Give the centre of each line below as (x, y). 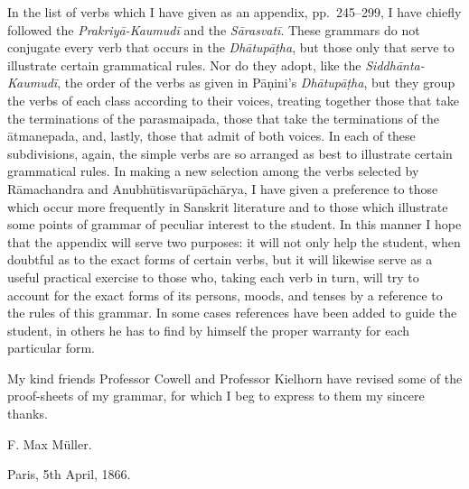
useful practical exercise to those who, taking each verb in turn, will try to (213, 277)
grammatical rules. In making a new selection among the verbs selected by (213, 171)
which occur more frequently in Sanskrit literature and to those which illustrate (228, 206)
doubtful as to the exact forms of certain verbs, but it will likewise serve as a (220, 259)
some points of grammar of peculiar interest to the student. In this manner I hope (234, 224)
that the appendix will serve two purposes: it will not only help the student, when (234, 241)
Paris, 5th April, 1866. (69, 474)
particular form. (51, 348)
